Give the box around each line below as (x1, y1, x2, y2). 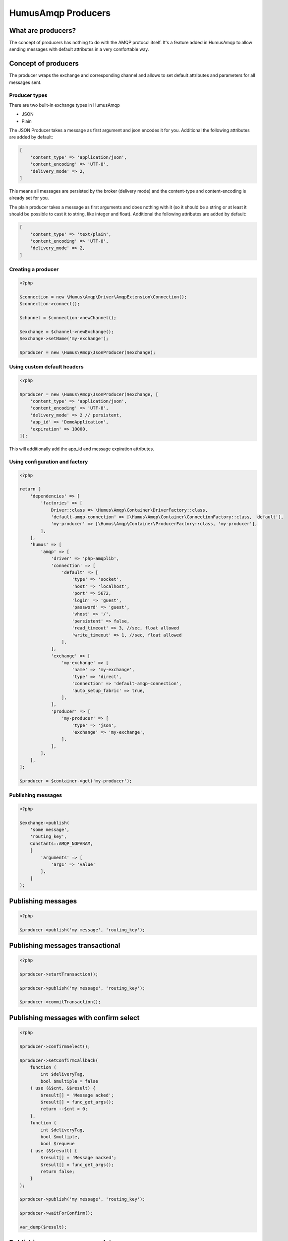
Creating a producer (9, 266, 59, 273)
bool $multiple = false (40, 1078, 99, 1084)
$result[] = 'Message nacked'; (40, 1155, 116, 1161)
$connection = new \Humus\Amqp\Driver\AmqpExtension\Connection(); (19, 294, 187, 300)
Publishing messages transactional (9, 941, 120, 950)
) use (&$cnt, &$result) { (30, 1085, 96, 1091)
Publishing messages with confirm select (9, 1013, 140, 1022)
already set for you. (9, 195, 49, 201)
